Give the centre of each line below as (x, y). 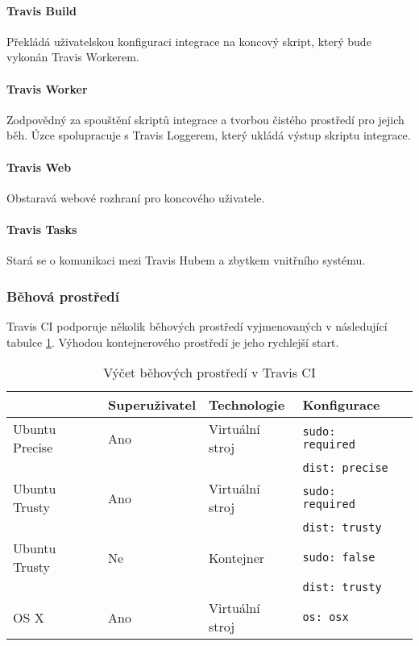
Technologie (247, 405)
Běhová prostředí (63, 296)
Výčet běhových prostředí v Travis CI (209, 373)
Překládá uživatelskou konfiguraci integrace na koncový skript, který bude (189, 41)
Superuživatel (152, 405)
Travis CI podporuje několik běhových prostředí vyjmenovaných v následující (197, 325)
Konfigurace (341, 405)
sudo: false (339, 558)
